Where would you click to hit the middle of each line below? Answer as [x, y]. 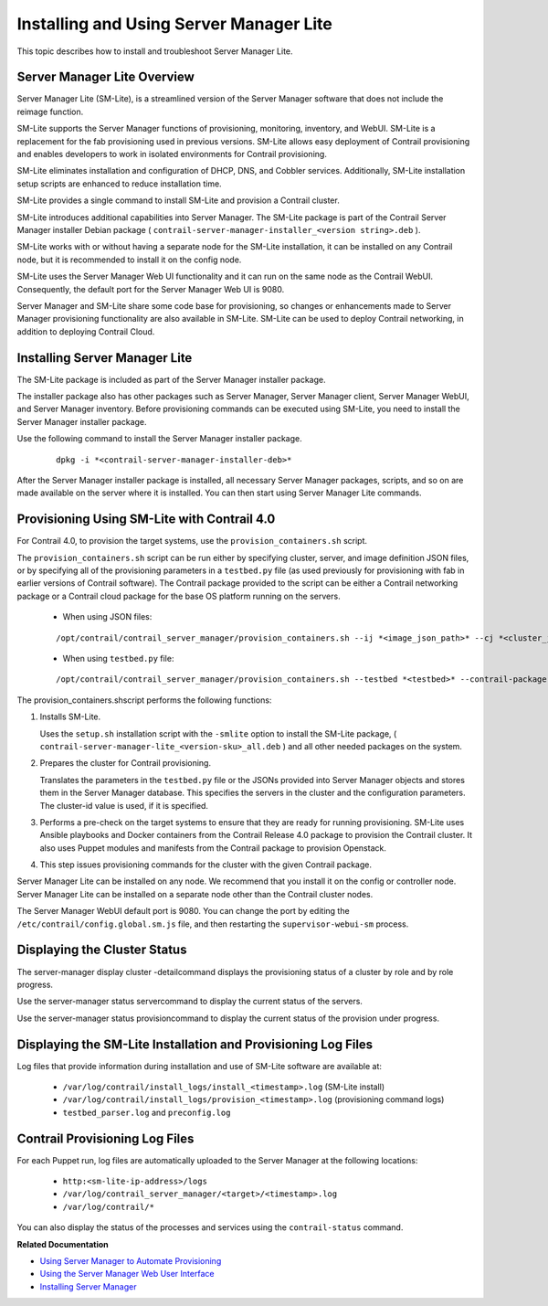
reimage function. [50, 111]
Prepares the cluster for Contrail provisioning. [126, 763]
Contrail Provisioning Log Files [105, 1138]
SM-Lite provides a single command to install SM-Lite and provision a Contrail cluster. [178, 200]
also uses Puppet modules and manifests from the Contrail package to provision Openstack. [213, 848]
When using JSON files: [107, 617]
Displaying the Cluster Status [102, 950]
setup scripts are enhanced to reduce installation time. [120, 184]
